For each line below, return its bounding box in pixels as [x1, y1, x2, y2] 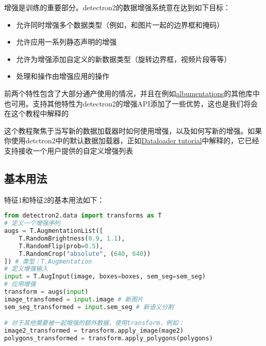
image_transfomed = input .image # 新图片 [4, 295, 143, 303]
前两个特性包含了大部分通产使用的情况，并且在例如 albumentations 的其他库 [4, 88, 253, 98]
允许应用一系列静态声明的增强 [16, 36, 117, 47]
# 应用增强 [4, 280, 36, 288]
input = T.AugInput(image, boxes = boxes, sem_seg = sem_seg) [4, 273, 206, 280]
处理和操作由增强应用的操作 [16, 71, 109, 81]
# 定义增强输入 [4, 265, 48, 273]
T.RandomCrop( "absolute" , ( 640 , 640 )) [18, 250, 151, 257]
